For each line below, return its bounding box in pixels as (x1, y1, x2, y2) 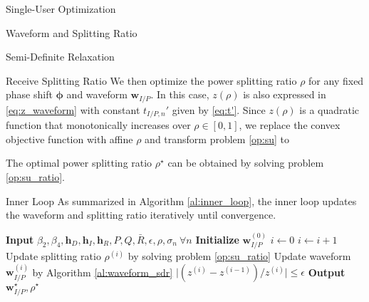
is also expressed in (243, 87, 326, 102)
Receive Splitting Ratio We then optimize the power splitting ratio (6, 73, 297, 88)
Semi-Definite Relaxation (6, 49, 115, 64)
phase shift (6, 87, 53, 102)
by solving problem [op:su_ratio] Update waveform (128, 249, 351, 264)
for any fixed (308, 73, 364, 88)
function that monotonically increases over (6, 118, 191, 132)
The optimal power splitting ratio (6, 155, 152, 170)
